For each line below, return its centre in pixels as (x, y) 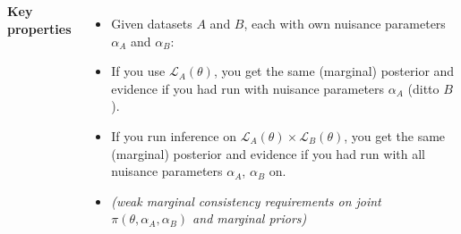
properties (39, 28)
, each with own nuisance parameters (345, 23)
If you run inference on (174, 135)
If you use (138, 71)
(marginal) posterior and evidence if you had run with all (268, 153)
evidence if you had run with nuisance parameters (248, 88)
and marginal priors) (250, 218)
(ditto (423, 88)
